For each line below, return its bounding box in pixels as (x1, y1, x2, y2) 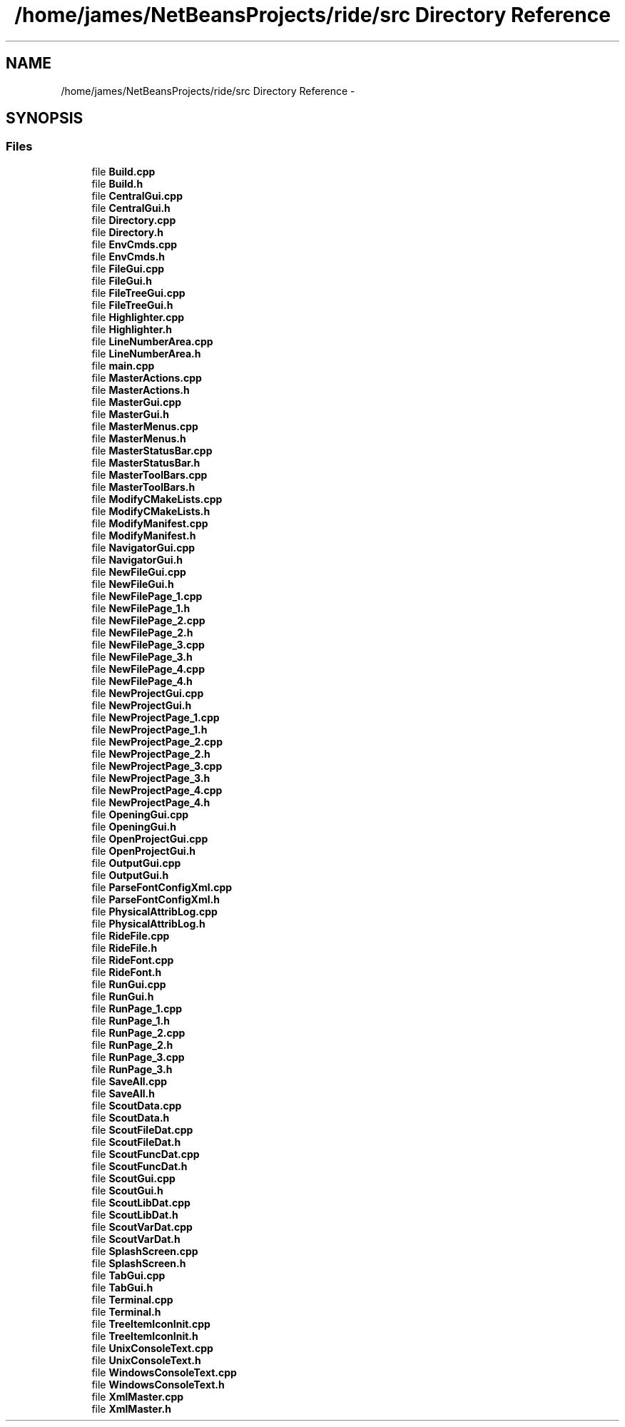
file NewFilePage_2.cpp (91, 614, 205, 626)
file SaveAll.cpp (91, 1075, 168, 1087)
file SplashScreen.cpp (91, 1244, 198, 1257)
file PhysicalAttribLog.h (91, 917, 205, 930)
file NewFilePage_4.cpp (91, 662, 205, 675)
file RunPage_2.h (91, 1038, 173, 1051)
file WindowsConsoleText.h (91, 1378, 225, 1391)
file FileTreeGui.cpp (91, 286, 186, 299)
